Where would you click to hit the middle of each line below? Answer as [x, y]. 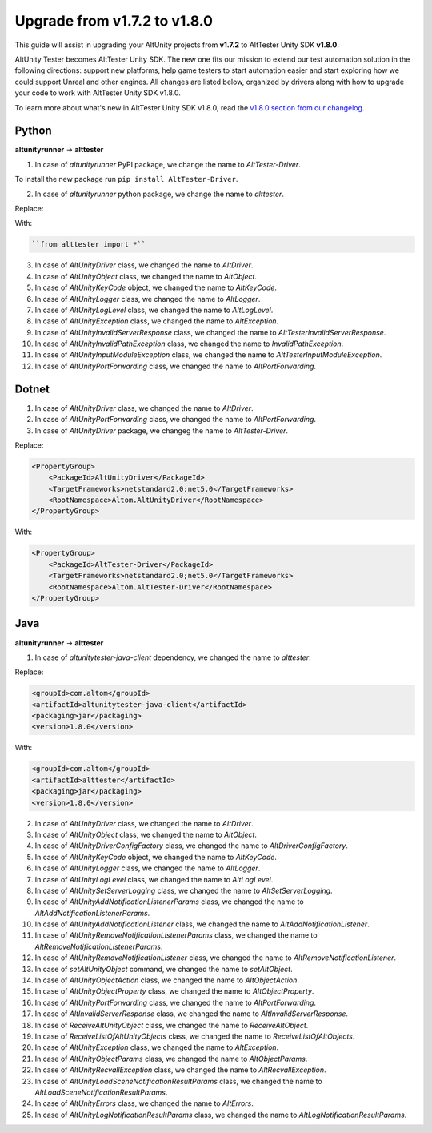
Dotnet [32, 389]
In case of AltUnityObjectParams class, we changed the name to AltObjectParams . [171, 1059]
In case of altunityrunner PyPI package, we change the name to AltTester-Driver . [168, 164]
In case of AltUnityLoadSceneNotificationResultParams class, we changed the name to [179, 1081]
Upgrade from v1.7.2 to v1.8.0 [114, 21]
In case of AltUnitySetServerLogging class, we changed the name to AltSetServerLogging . [184, 890]
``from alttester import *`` [89, 245]
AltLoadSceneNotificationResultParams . [101, 1092]
